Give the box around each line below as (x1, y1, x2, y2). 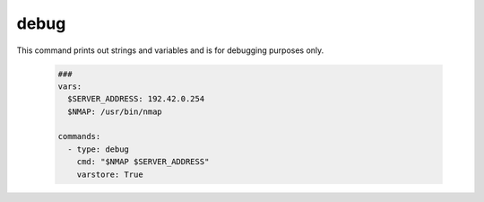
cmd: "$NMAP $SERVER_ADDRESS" (76, 157, 210, 167)
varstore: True (76, 169, 143, 180)
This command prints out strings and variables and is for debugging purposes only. (16, 45, 324, 56)
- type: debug (67, 144, 130, 154)
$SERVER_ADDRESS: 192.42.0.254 (67, 94, 205, 104)
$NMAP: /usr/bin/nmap (67, 106, 163, 117)
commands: (57, 131, 101, 142)
